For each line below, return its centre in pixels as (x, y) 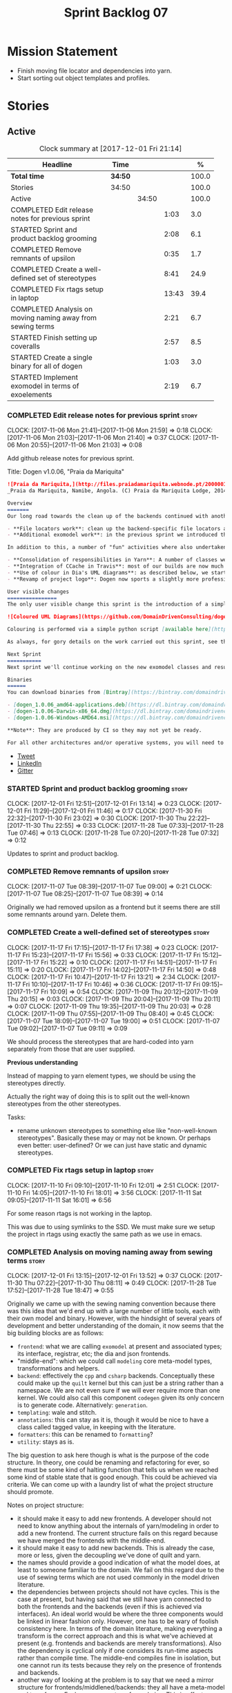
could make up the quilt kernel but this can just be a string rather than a (120, 1383)
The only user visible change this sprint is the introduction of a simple (118, 604)
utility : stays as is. (46, 1442)
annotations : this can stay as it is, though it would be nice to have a (113, 1420)
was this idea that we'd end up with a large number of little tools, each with (114, 1311)
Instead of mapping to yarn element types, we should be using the (101, 1076)
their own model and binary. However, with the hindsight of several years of (115, 1318)
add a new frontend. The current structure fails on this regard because (117, 1534)
